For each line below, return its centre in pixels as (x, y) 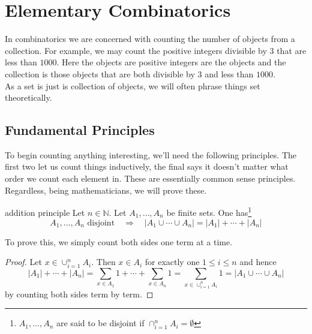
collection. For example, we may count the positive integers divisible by (136, 50)
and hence (258, 262)
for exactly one (172, 262)
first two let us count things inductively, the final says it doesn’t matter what (147, 166)
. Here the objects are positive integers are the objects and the (171, 62)
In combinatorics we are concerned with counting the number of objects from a (150, 39)
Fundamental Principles (80, 130)
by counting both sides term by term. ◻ (79, 294)
